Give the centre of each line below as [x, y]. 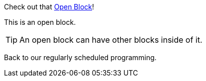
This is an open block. [40, 22]
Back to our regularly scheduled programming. [80, 57]
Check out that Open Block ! [49, 7]
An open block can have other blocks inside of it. [111, 40]
